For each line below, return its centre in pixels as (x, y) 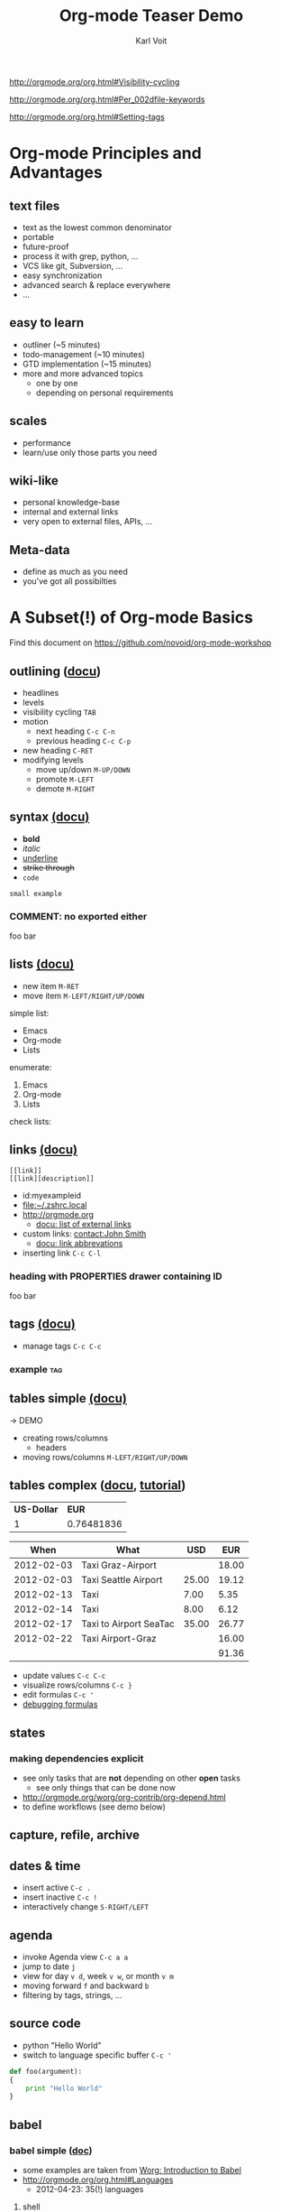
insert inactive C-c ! (60, 1897)
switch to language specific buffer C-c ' (97, 2055)
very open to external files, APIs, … (87, 522)
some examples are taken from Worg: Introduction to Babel (131, 2170)
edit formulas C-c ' (58, 1695)
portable (38, 236)
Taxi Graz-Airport (119, 1565)
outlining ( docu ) (55, 671)
